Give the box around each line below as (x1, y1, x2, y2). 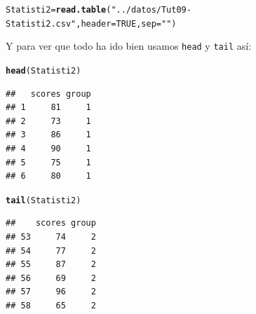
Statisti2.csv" (6, 18, 76, 29)
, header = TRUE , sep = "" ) (76, 18, 177, 29)
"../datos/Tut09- (111, 5, 191, 15)
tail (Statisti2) (6, 195, 81, 205)
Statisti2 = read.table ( (6, 5, 112, 15)
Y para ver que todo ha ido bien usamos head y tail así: (6, 39, 252, 53)
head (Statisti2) (6, 65, 81, 76)
